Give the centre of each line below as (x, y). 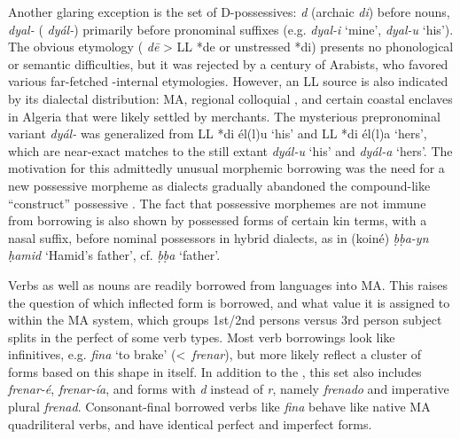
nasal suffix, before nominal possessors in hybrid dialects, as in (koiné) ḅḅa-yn (218, 237)
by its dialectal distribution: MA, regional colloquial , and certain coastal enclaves (230, 98)
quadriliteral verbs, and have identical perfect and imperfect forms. (190, 423)
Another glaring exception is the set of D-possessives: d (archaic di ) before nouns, (229, 12)
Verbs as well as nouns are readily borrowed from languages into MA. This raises (228, 284)
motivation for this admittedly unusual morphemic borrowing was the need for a (226, 168)
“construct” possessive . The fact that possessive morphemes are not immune (217, 203)
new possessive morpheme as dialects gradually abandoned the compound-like (219, 185)
